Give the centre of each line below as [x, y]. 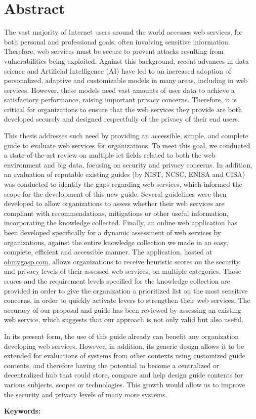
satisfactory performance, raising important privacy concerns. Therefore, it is [120, 100]
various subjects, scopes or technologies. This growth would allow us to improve [125, 384]
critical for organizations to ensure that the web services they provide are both [123, 109]
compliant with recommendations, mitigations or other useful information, [116, 213]
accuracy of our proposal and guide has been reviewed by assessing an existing [123, 310]
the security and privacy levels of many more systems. [86, 394]
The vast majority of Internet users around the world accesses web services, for [124, 32]
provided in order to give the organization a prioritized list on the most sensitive [126, 290]
